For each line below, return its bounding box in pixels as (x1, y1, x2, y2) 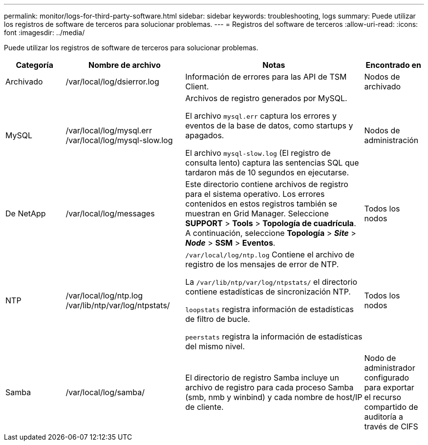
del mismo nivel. (185, 341, 245, 351)
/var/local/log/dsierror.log (65, 77, 159, 86)
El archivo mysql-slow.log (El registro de (185, 148, 331, 158)
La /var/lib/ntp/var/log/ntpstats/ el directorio (185, 277, 358, 287)
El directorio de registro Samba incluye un (185, 373, 339, 382)
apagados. (185, 130, 224, 140)
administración (364, 135, 419, 145)
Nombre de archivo (88, 60, 161, 70)
